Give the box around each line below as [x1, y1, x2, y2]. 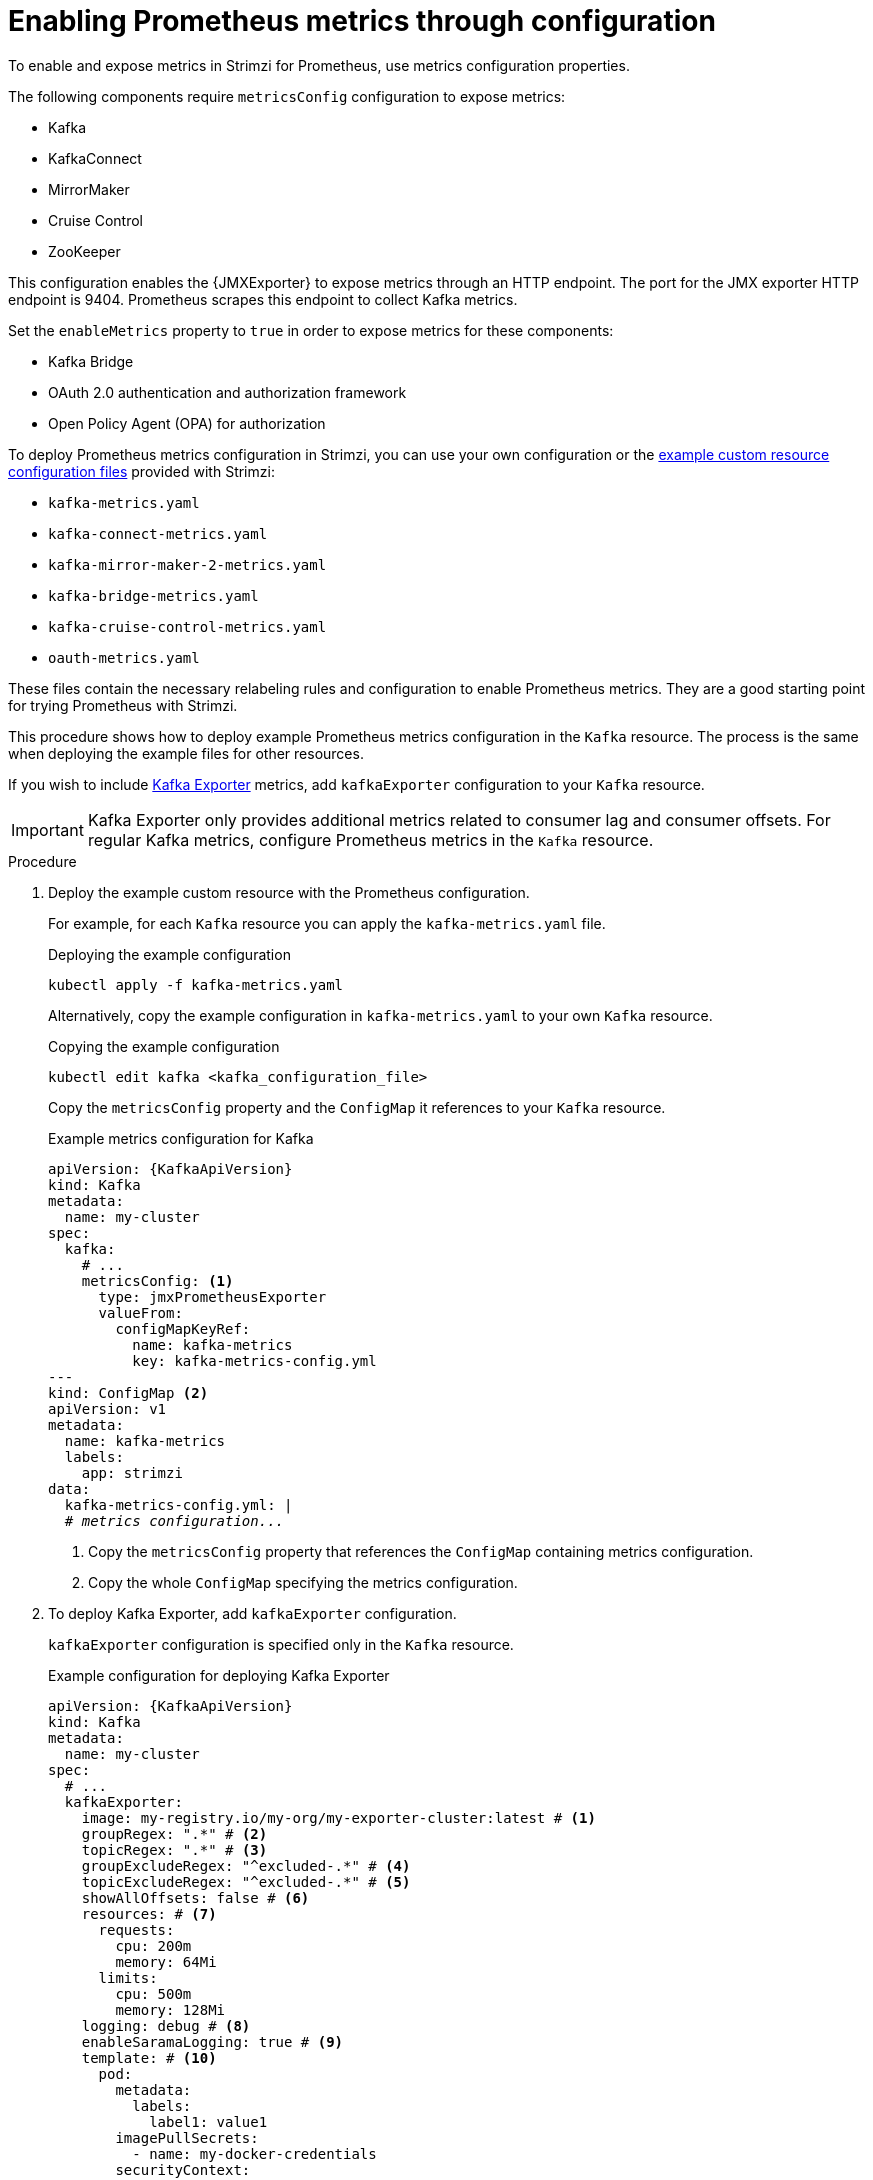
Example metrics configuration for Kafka [48, 1129, 314, 1147]
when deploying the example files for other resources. [8, 744, 364, 762]
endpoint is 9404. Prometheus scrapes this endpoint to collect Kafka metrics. [8, 290, 518, 308]
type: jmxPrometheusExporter [98, 1288, 327, 1305]
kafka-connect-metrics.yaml [48, 525, 268, 542]
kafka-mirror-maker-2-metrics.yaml [48, 556, 327, 573]
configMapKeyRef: [115, 1320, 251, 1337]
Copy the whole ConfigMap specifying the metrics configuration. [88, 1573, 518, 1591]
